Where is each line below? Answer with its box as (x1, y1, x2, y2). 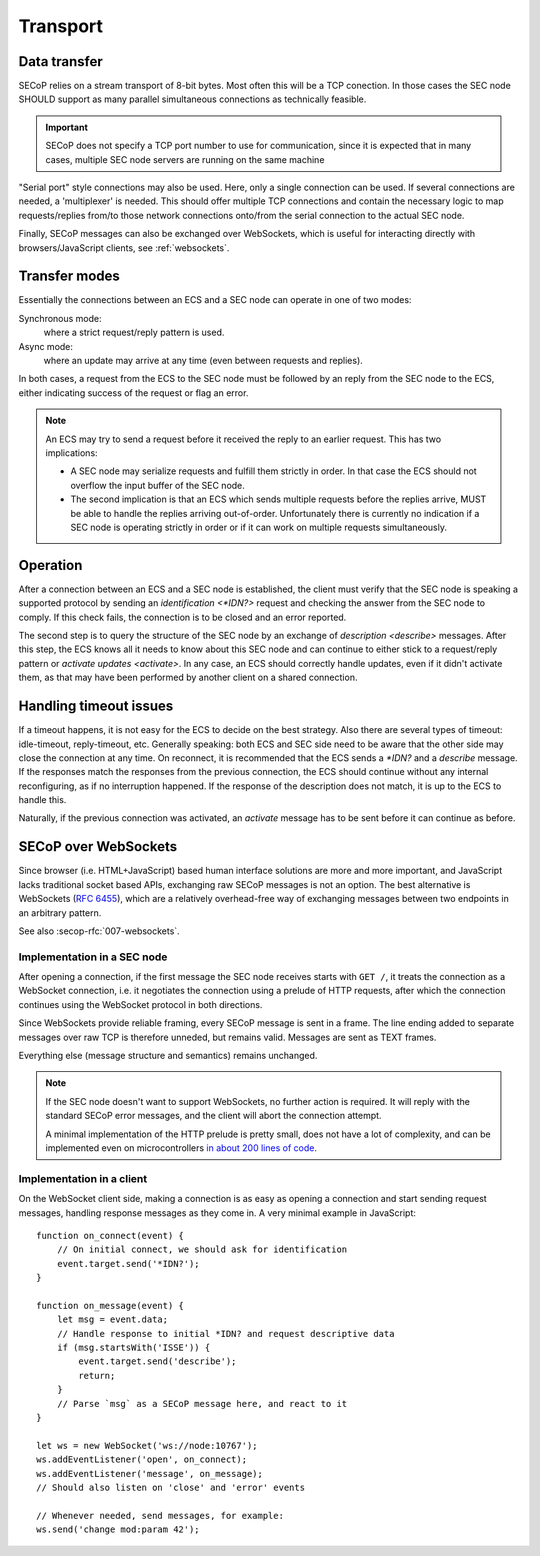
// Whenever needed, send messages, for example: (36, 1510, 285, 1521)
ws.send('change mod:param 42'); (36, 1524, 200, 1535)
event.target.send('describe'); (78, 1356, 237, 1367)
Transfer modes (18, 268, 120, 285)
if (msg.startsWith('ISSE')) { (56, 1342, 211, 1354)
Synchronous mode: (18, 312, 102, 324)
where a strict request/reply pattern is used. (43, 326, 225, 339)
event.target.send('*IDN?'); (56, 1258, 200, 1269)
